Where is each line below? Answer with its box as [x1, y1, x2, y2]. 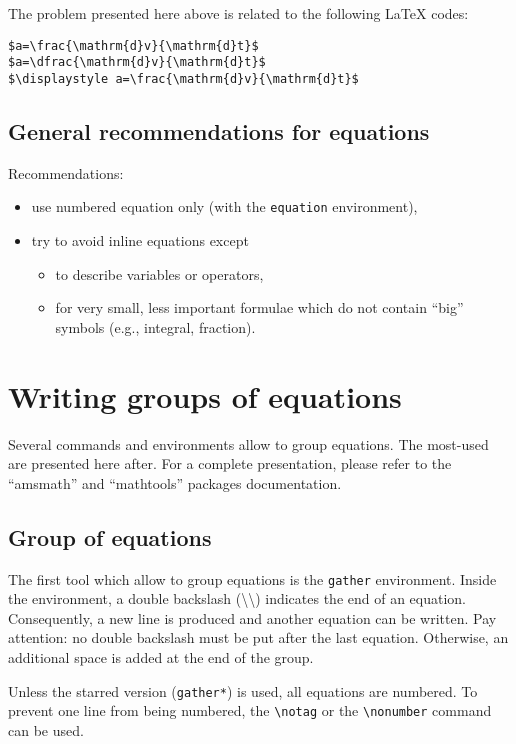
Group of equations [8, 521, 212, 552]
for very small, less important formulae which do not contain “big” [55, 297, 464, 318]
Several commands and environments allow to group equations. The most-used [8, 433, 489, 454]
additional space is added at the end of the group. [8, 646, 314, 667]
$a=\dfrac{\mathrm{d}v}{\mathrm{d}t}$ [8, 55, 266, 70]
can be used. [8, 719, 84, 740]
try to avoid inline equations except [31, 230, 249, 251]
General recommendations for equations [8, 115, 430, 146]
